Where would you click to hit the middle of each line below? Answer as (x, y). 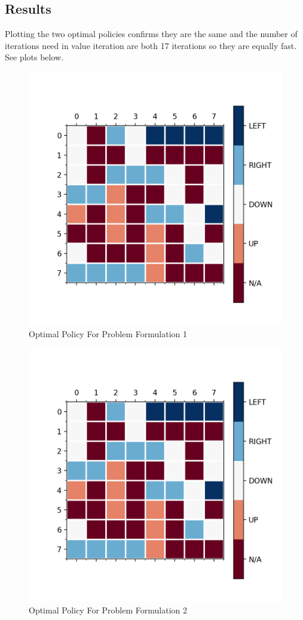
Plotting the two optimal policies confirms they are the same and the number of (151, 34)
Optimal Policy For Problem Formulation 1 (108, 333)
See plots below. (34, 57)
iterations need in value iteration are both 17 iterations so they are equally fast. (151, 45)
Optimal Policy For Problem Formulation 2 (108, 610)
